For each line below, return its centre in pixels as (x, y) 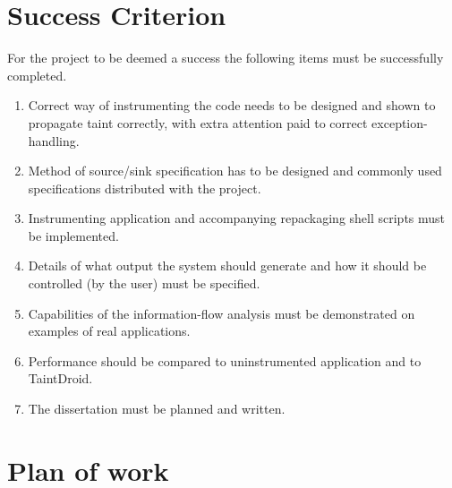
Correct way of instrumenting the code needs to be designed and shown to (232, 105)
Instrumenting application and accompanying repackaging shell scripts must (237, 218)
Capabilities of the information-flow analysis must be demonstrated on (222, 313)
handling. (54, 140)
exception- (400, 122)
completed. (37, 75)
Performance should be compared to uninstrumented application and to (225, 360)
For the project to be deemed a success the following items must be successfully (226, 58)
